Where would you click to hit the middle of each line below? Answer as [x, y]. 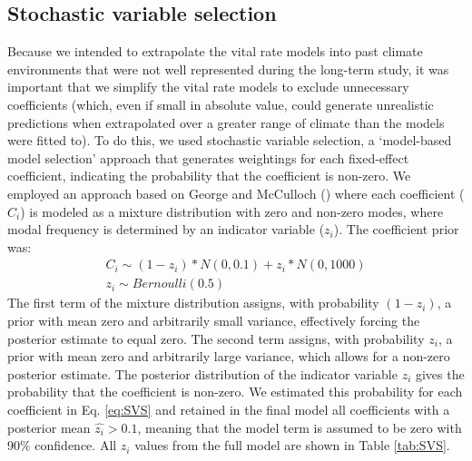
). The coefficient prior [396, 229]
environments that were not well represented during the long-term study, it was [228, 69]
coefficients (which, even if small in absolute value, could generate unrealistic [221, 104]
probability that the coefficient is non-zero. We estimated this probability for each [235, 392]
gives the [440, 373]
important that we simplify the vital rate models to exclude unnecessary [208, 87]
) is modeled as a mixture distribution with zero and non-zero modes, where [232, 211]
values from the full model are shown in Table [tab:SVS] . [292, 445]
